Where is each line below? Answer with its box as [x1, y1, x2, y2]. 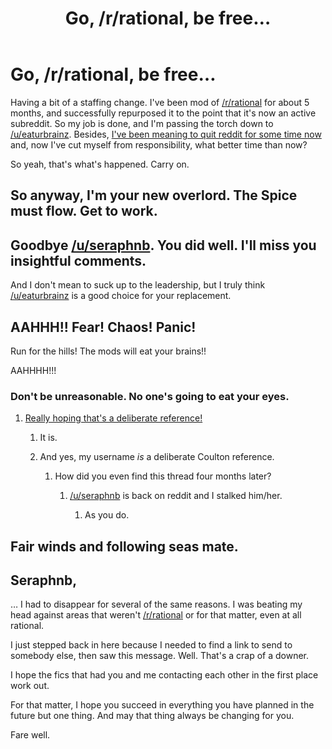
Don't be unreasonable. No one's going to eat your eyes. [10, 389, 290, 403]
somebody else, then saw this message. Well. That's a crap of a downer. [10, 650, 309, 662]
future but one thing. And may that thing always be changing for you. [10, 710, 295, 722]
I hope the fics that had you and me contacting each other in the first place [10, 669, 319, 681]
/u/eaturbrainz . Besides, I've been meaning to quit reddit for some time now [10, 128, 322, 140]
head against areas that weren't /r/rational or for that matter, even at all [10, 609, 302, 621]
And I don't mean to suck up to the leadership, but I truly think [10, 279, 266, 291]
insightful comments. [10, 252, 147, 269]
